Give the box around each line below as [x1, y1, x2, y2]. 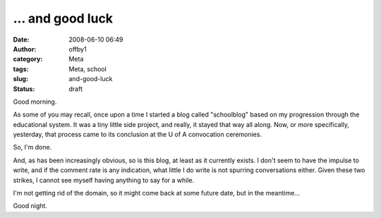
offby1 [68, 44, 87, 53]
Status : [13, 85, 35, 93]
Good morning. [13, 97, 57, 106]
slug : [13, 75, 28, 83]
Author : [13, 44, 37, 53]
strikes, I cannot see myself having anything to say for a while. [13, 176, 194, 184]
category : [13, 55, 43, 63]
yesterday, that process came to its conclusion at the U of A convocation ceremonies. [13, 131, 262, 139]
